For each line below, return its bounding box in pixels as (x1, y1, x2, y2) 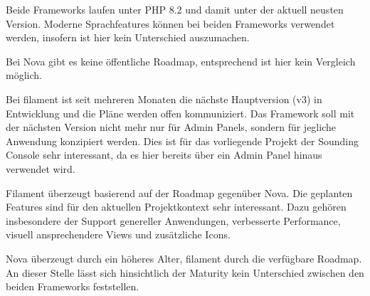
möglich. (6, 68, 42, 83)
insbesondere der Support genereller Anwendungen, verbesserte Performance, (6, 213, 341, 228)
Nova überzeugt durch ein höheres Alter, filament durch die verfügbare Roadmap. (6, 250, 362, 265)
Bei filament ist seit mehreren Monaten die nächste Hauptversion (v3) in (6, 91, 322, 106)
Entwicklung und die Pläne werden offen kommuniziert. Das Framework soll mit (6, 105, 355, 120)
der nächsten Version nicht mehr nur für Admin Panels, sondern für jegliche (6, 120, 336, 134)
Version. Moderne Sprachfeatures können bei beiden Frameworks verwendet (6, 16, 335, 31)
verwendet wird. (6, 161, 75, 176)
